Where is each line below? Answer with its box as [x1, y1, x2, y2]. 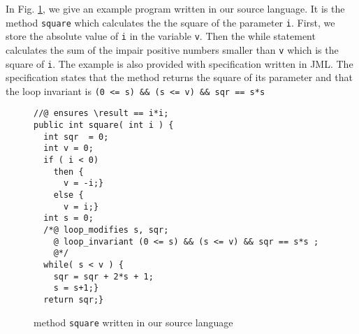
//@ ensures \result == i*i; [34, 108, 169, 119]
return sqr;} [43, 294, 104, 305]
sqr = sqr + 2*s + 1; [53, 271, 154, 282]
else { [53, 190, 84, 201]
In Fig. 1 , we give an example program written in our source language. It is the [6, 1, 345, 15]
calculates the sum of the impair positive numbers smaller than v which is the [6, 42, 339, 57]
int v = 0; [43, 143, 94, 154]
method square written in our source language [34, 314, 233, 329]
